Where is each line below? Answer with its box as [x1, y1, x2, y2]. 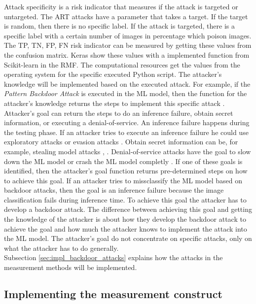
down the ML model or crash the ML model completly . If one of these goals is [4, 156, 243, 166]
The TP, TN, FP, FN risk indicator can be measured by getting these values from [4, 40, 252, 50]
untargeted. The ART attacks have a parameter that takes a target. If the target [4, 11, 248, 21]
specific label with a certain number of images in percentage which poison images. [4, 30, 252, 40]
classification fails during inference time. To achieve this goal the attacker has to [4, 194, 247, 204]
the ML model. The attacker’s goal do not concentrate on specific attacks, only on [4, 233, 252, 243]
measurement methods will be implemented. [4, 262, 137, 272]
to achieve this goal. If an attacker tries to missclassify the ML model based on [4, 175, 242, 185]
